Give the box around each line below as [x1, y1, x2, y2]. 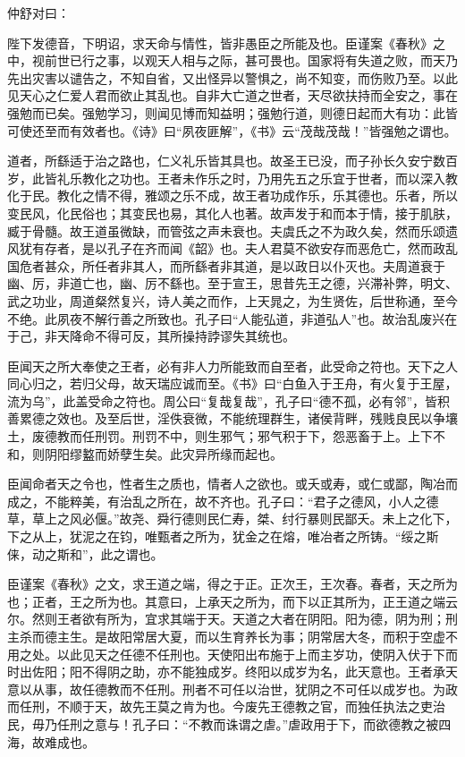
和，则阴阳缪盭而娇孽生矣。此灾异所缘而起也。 [7, 444, 283, 463]
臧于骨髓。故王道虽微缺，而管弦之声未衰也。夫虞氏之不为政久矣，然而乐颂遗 [7, 221, 458, 240]
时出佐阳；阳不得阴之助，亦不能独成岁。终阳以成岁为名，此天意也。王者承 [7, 662, 445, 681]
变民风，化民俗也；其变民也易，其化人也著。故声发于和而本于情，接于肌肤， [7, 203, 458, 222]
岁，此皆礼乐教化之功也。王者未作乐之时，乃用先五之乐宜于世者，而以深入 [7, 168, 445, 187]
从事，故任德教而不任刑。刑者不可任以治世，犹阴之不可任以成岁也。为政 [31, 679, 458, 698]
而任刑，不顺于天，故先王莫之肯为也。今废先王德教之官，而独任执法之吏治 [7, 697, 445, 716]
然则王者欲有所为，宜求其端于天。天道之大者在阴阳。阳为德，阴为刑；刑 [31, 609, 458, 628]
